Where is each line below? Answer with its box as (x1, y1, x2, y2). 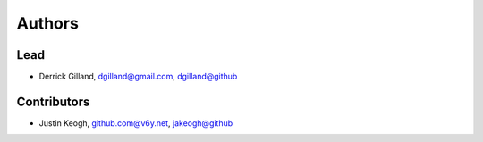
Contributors (16, 94, 90, 109)
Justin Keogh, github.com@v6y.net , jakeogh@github (38, 117, 233, 129)
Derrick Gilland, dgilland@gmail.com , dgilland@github (38, 71, 238, 82)
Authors (16, 13, 80, 33)
